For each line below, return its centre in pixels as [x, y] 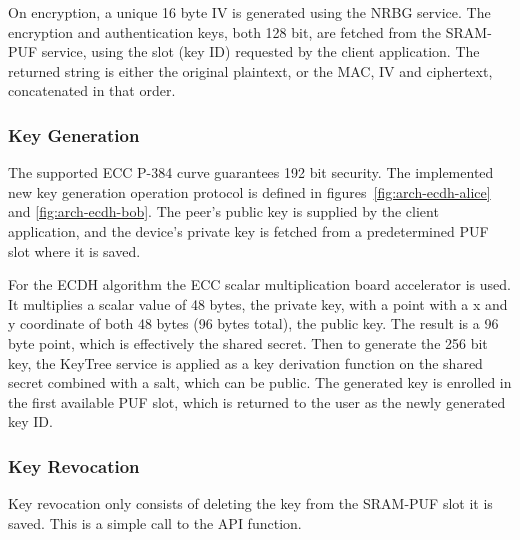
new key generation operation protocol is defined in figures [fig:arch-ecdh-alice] [249, 191]
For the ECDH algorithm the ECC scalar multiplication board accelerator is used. [259, 284]
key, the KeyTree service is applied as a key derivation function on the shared [245, 362]
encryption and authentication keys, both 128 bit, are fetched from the [225, 31]
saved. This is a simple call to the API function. [155, 522]
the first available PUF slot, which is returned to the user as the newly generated [257, 401]
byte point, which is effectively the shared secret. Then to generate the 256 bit [248, 342]
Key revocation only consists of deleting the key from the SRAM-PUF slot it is [250, 503]
